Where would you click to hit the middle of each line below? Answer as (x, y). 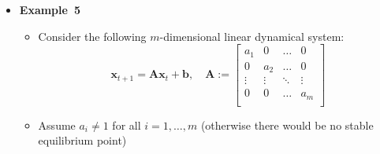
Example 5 (50, 9)
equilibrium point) (82, 140)
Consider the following (92, 36)
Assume (57, 125)
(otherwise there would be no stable (287, 125)
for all (127, 125)
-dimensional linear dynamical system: (252, 36)
